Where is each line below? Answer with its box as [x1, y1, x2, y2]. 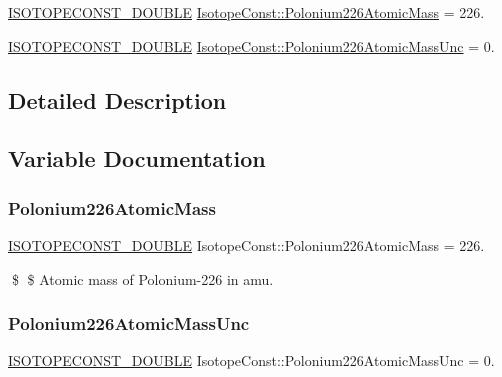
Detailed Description [8, 84, 227, 115]
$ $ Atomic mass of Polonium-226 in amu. [11, 268, 274, 289]
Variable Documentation [8, 143, 266, 174]
